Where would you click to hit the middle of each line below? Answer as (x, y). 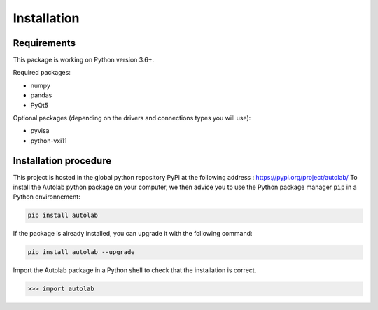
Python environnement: (47, 197)
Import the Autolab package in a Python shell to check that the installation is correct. (135, 270)
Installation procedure (62, 161)
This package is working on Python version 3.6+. (83, 60)
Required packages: (42, 73)
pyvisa (40, 131)
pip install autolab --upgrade (82, 252)
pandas (41, 95)
